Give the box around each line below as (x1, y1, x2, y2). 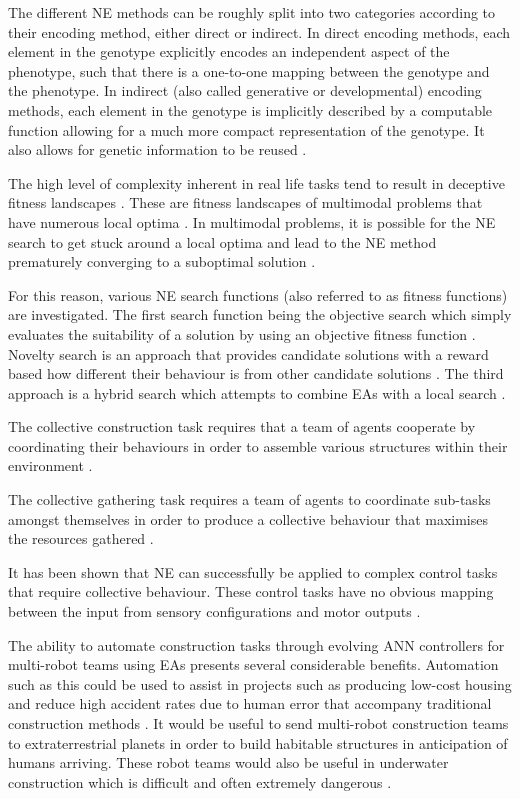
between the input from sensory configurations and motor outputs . (8, 601, 421, 622)
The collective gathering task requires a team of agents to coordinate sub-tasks (8, 489, 491, 510)
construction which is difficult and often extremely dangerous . (8, 771, 392, 792)
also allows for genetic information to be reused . (8, 139, 307, 160)
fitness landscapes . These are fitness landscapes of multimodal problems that (8, 192, 483, 213)
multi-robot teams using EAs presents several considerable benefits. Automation (8, 654, 499, 675)
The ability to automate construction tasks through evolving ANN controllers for (8, 634, 505, 655)
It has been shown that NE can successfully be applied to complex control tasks (8, 561, 498, 582)
